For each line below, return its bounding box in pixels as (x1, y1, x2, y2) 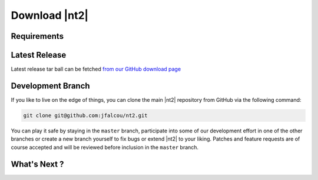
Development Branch (11, 81, 91, 91)
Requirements (11, 31, 64, 41)
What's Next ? (11, 159, 64, 169)
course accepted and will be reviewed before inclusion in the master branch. (11, 144, 199, 151)
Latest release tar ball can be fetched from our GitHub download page (11, 65, 181, 73)
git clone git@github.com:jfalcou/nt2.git (23, 112, 148, 119)
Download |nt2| (11, 9, 88, 22)
